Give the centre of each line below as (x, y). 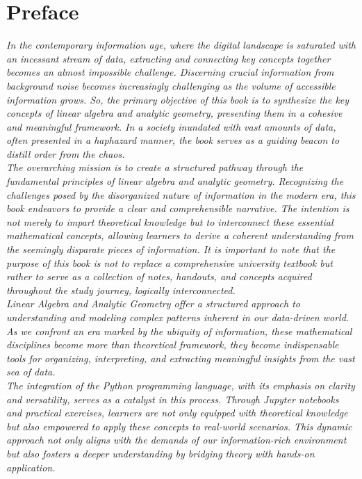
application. (31, 467)
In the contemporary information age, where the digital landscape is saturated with (181, 45)
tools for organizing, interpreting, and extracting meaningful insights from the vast (181, 358)
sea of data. (31, 372)
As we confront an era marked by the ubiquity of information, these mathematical (179, 331)
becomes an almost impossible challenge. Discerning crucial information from (170, 72)
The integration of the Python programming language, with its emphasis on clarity (181, 385)
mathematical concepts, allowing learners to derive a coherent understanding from (180, 235)
